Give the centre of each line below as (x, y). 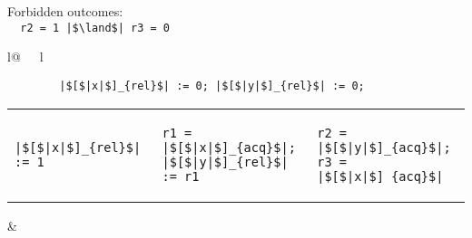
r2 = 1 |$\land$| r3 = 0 (95, 28)
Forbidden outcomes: (65, 11)
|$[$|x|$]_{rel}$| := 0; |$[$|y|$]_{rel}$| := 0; (212, 86)
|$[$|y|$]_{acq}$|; (384, 147)
